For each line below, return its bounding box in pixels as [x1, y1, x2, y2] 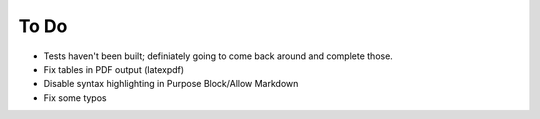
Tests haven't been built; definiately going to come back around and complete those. [43, 50, 394, 62]
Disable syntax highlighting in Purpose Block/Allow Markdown [43, 78, 299, 90]
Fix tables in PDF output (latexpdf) [43, 63, 185, 75]
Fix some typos [43, 91, 107, 104]
